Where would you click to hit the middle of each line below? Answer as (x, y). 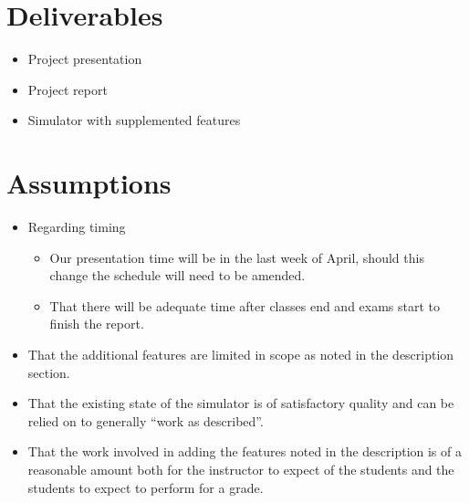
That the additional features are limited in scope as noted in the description (241, 354)
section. (49, 372)
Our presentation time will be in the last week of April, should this (237, 257)
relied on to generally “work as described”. (146, 420)
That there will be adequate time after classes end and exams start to (245, 305)
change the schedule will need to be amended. (177, 275)
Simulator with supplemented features (134, 120)
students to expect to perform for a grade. (146, 487)
